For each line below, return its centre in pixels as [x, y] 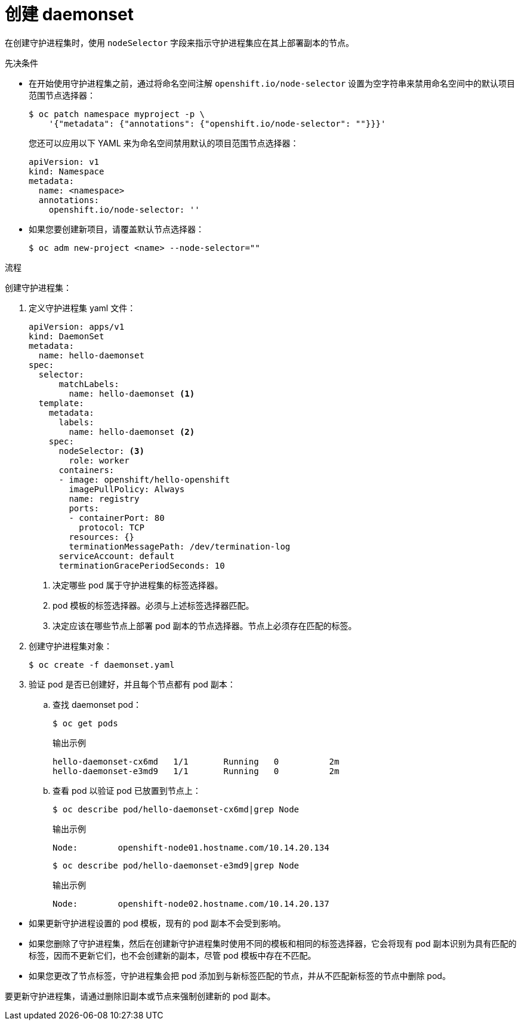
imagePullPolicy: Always [127, 489]
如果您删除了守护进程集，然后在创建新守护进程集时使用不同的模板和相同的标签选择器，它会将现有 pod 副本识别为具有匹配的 [273, 943]
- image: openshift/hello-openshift [144, 479]
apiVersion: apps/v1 [77, 326]
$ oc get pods [85, 723]
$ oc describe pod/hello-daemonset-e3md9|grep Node [176, 865]
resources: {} [102, 537]
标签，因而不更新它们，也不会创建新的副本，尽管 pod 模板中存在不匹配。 [172, 955]
